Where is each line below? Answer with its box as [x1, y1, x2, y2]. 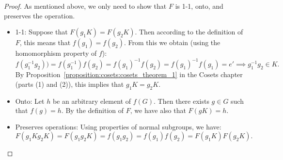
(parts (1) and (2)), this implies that [15, 79, 124, 89]
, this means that [19, 37, 71, 48]
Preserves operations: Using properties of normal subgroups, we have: [15, 121, 221, 131]
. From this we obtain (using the [124, 37, 220, 48]
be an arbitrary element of [52, 96, 131, 106]
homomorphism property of [15, 48, 97, 58]
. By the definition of [61, 105, 124, 115]
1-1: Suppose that [15, 27, 68, 37]
